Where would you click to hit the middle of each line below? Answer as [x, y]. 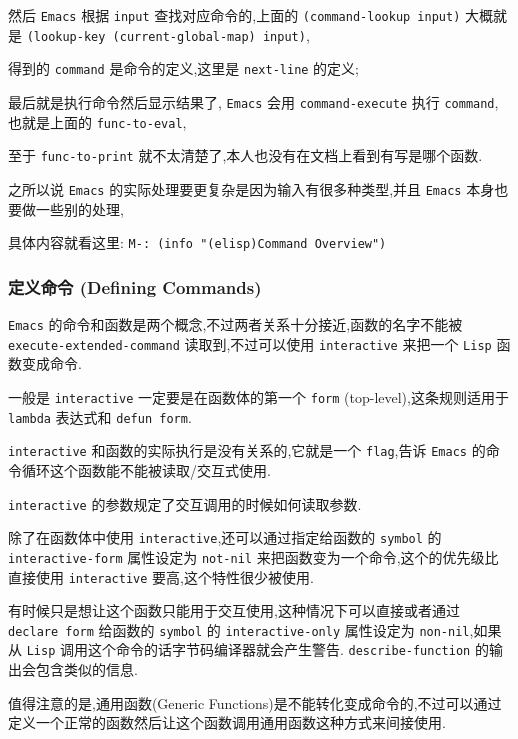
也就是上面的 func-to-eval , [97, 121]
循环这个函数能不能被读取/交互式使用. [146, 469]
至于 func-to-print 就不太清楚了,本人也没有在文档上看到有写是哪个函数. [245, 155]
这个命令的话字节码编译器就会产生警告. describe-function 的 [288, 649]
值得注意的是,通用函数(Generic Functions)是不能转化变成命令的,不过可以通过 [255, 702]
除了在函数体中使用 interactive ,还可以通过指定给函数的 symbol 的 [225, 537]
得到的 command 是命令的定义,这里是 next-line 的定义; [184, 68]
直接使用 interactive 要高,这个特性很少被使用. [161, 576]
